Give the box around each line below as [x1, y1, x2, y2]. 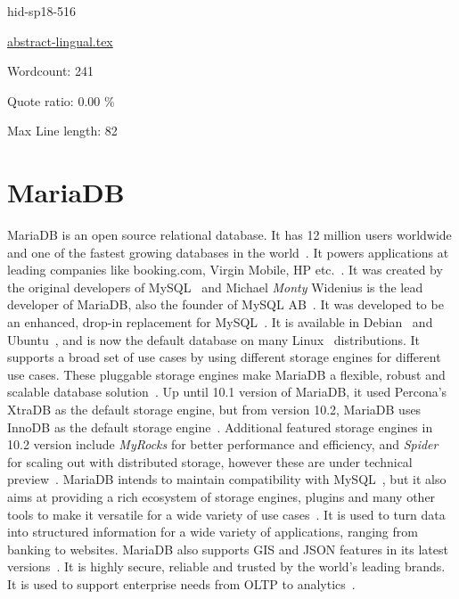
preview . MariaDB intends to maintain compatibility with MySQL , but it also [7, 470, 447, 488]
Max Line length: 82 [7, 121, 118, 140]
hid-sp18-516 [7, 2, 77, 20]
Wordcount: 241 [7, 62, 94, 80]
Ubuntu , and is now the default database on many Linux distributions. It [7, 330, 421, 349]
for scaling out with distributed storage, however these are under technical [7, 452, 413, 471]
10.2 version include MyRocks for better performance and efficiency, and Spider [7, 435, 439, 454]
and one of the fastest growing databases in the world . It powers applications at [7, 242, 449, 261]
